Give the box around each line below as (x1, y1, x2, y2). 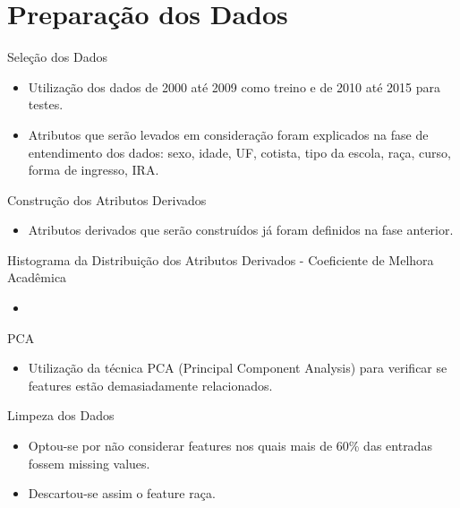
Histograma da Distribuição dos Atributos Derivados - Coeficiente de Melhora (7, 250, 434, 269)
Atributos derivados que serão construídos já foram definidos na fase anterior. (28, 220, 454, 239)
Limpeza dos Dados (7, 406, 115, 425)
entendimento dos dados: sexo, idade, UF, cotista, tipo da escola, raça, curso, (28, 142, 451, 161)
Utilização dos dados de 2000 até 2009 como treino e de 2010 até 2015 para (28, 77, 441, 96)
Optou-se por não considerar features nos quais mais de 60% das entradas (28, 436, 432, 455)
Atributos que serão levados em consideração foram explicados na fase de (28, 125, 429, 143)
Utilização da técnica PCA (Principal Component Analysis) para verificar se (28, 358, 447, 377)
